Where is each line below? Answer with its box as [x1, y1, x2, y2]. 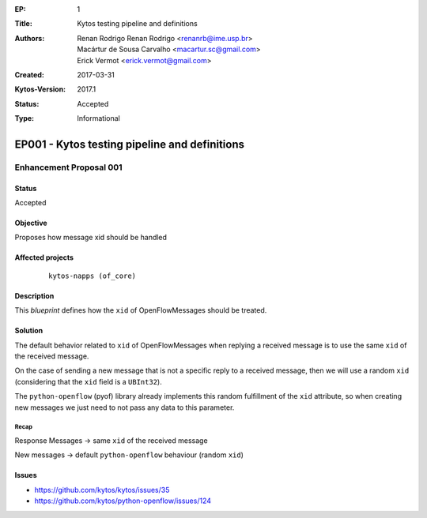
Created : [14, 69, 45, 79]
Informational [77, 114, 120, 123]
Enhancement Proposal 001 [14, 162, 123, 173]
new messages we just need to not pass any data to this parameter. [14, 403, 235, 412]
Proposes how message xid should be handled [14, 233, 168, 242]
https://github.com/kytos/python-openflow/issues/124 [34, 496, 212, 505]
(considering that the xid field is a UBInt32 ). [14, 377, 162, 386]
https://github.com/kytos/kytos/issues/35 [34, 485, 170, 494]
